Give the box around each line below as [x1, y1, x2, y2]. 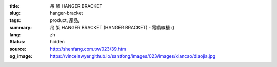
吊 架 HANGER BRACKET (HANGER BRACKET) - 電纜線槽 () [50, 25, 175, 31]
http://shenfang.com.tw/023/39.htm [50, 46, 127, 52]
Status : [9, 38, 26, 44]
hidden [50, 38, 65, 44]
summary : [9, 25, 32, 31]
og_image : [9, 53, 33, 59]
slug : [9, 10, 21, 16]
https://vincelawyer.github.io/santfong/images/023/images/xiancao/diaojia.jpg [50, 53, 215, 59]
